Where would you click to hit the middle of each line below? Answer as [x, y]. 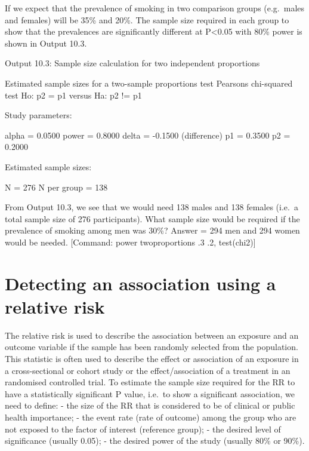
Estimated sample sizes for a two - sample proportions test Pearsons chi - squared [149, 83]
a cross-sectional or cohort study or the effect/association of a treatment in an [148, 370]
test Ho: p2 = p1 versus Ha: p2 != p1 [73, 95]
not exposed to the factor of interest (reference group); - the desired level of [143, 429]
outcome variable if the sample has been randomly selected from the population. [152, 347]
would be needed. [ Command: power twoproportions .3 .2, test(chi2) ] [130, 242]
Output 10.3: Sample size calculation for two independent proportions [132, 63]
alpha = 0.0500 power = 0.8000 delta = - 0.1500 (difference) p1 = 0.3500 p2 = [148, 135]
